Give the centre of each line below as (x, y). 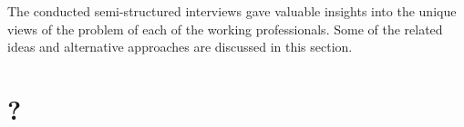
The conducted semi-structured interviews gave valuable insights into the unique (232, 11)
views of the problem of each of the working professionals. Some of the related (225, 29)
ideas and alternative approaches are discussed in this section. (180, 47)
